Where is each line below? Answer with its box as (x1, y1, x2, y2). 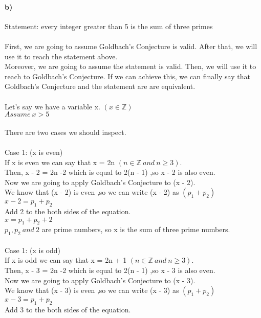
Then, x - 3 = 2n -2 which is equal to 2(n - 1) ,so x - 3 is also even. (5, 265, 215, 276)
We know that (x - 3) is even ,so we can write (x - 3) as (5, 285, 179, 296)
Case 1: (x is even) (5, 146, 63, 157)
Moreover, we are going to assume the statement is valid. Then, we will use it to (5, 61, 256, 72)
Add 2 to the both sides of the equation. (5, 206, 131, 217)
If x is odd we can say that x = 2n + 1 (5, 255, 127, 265)
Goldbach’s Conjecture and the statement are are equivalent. (5, 81, 195, 92)
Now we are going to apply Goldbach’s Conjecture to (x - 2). (5, 176, 195, 187)
